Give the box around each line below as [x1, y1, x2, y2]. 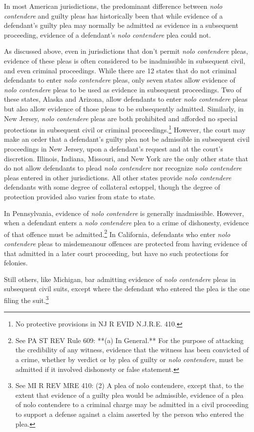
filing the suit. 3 [4, 293, 49, 305]
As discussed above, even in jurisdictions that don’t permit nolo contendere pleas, [4, 46, 248, 56]
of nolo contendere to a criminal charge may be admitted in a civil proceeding [15, 399, 249, 410]
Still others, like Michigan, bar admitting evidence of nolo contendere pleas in [4, 274, 236, 284]
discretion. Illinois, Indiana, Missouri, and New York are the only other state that [4, 153, 248, 163]
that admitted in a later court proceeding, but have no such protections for [4, 248, 229, 258]
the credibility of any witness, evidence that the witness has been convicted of [15, 345, 249, 355]
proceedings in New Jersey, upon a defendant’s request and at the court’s [4, 143, 223, 153]
